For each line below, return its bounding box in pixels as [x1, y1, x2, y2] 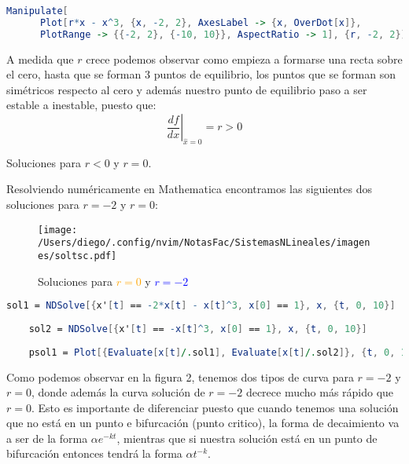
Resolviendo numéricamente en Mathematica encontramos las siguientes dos [6, 181, 373, 197]
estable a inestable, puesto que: [6, 97, 157, 113]
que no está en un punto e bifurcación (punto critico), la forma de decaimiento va [6, 415, 400, 431]
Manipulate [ [6, 5, 68, 16]
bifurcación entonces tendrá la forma [6, 445, 182, 462]
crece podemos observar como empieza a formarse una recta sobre [86, 50, 403, 67]
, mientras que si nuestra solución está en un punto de [116, 429, 378, 446]
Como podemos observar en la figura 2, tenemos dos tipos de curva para [6, 368, 354, 385]
